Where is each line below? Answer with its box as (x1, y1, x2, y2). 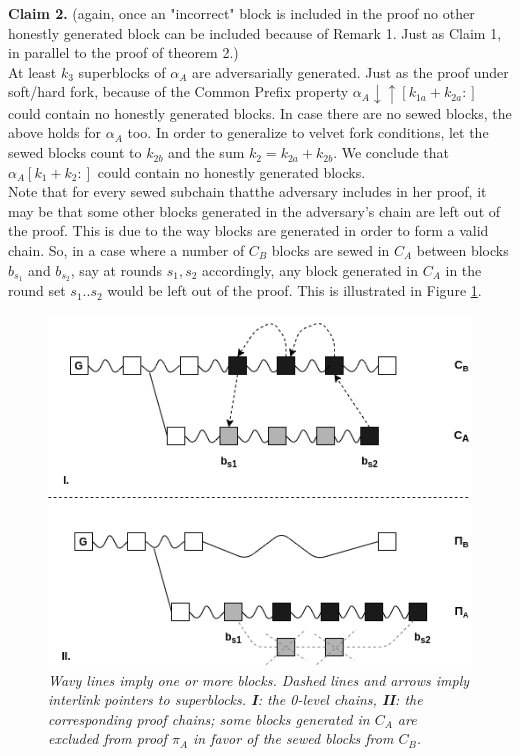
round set (8, 280, 66, 301)
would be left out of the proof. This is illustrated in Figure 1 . (107, 280, 482, 301)
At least (8, 61, 57, 82)
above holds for (8, 122, 102, 143)
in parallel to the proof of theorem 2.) (8, 42, 239, 63)
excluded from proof (48, 728, 167, 749)
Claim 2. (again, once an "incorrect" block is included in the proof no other (8, 3, 475, 23)
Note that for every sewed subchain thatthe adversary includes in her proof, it (8, 181, 487, 202)
